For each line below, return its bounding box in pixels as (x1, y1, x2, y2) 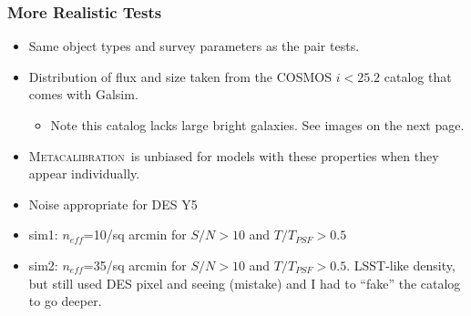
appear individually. (28, 164, 140, 183)
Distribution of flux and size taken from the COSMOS (28, 66, 332, 86)
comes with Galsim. (28, 85, 138, 104)
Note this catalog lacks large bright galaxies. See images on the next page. (50, 116, 465, 134)
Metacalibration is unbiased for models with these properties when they (28, 146, 439, 165)
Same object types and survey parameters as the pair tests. (28, 36, 360, 56)
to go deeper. (28, 291, 102, 311)
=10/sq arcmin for (83, 225, 187, 244)
